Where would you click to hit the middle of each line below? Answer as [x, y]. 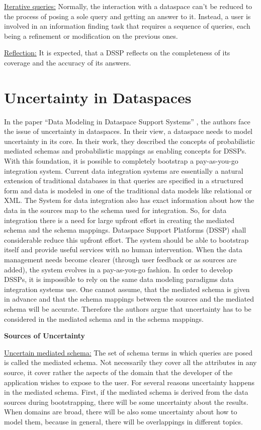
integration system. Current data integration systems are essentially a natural [124, 170]
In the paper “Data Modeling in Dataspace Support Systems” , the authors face [127, 121]
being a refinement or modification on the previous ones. [91, 35]
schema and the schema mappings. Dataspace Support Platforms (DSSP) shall [125, 230]
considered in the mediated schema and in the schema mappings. [104, 318]
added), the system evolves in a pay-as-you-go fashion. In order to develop [118, 269]
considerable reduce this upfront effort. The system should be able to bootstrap [126, 239]
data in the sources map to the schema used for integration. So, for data [115, 210]
